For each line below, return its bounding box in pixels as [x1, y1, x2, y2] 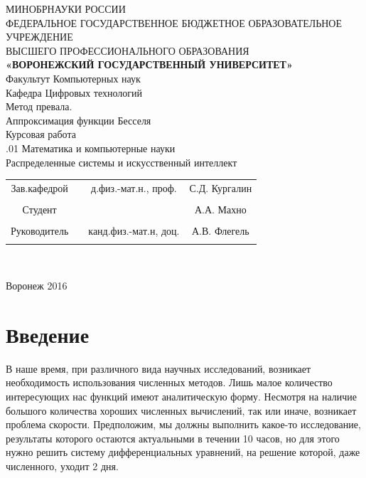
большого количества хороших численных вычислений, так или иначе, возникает [6, 403, 357, 418]
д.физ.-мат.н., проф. [91, 180, 177, 195]
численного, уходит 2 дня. [6, 458, 119, 473]
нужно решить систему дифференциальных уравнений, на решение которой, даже [6, 445, 360, 460]
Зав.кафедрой [11, 180, 68, 195]
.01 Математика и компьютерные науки [6, 140, 176, 155]
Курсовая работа [6, 127, 76, 142]
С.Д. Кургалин [189, 180, 252, 195]
